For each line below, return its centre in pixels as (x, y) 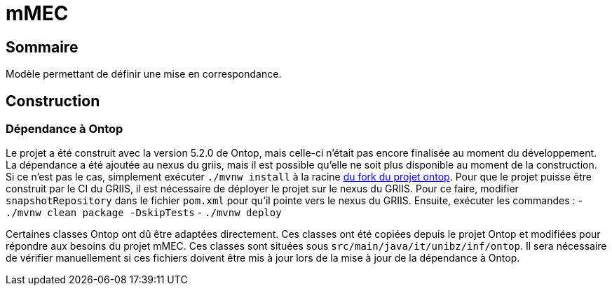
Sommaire (42, 47)
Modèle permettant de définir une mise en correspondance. (144, 74)
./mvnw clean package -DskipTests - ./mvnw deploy (144, 213)
